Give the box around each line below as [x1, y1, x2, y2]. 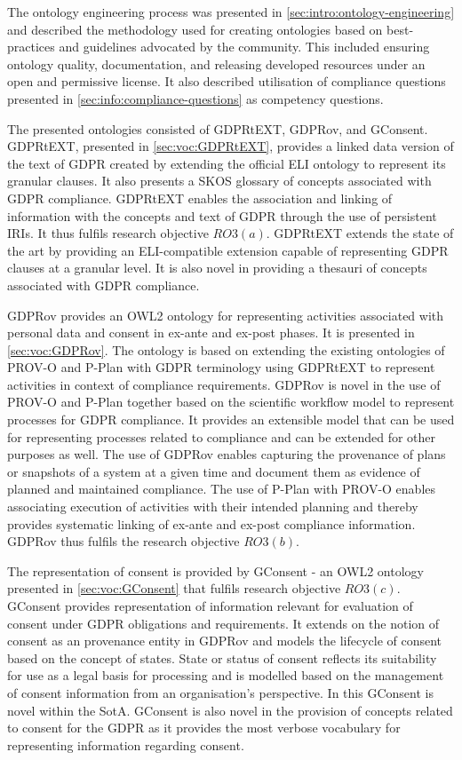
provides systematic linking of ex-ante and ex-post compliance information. [7, 514, 416, 533]
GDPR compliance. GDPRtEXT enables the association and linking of [7, 188, 393, 207]
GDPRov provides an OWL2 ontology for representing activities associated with [7, 305, 444, 324]
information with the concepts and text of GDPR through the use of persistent [7, 206, 437, 225]
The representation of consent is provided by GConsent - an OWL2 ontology [7, 561, 424, 580]
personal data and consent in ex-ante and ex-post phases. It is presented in [7, 323, 415, 342]
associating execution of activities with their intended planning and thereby [7, 497, 418, 516]
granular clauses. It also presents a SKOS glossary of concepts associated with [7, 171, 432, 190]
